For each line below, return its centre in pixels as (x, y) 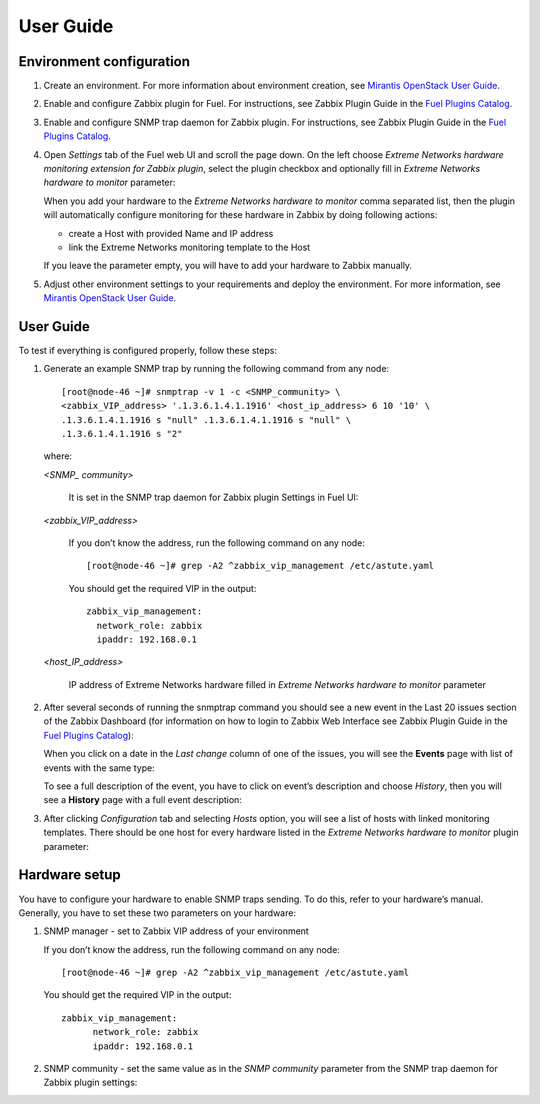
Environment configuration (104, 61)
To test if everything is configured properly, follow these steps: (147, 351)
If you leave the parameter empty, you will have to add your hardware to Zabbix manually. (228, 266)
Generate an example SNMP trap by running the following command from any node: (216, 369)
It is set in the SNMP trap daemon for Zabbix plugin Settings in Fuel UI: (213, 497)
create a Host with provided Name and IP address (171, 233)
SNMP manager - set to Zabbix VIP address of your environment (176, 931)
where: (58, 456)
